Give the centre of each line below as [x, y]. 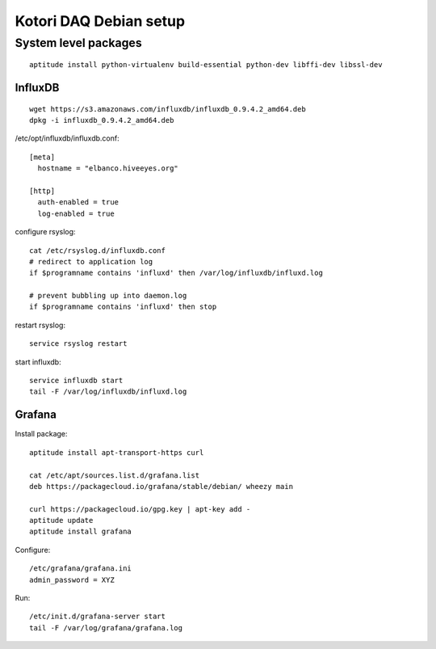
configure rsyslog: [45, 232]
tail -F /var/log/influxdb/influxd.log [108, 392]
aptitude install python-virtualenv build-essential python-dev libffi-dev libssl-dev [206, 65]
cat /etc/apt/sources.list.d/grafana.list [115, 475]
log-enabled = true [76, 213]
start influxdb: [38, 362]
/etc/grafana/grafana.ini [81, 569]
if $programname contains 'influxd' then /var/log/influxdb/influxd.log [176, 273]
